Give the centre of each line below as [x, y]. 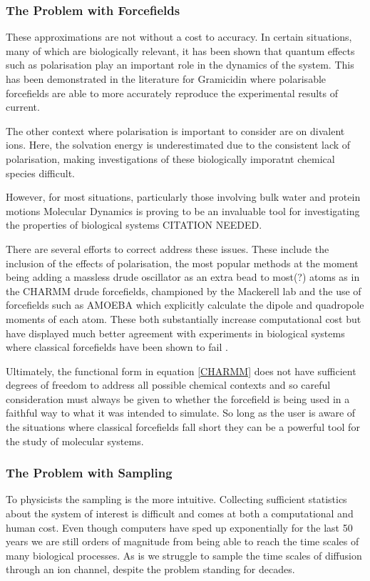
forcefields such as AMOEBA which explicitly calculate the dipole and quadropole [185, 305]
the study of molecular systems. [75, 441]
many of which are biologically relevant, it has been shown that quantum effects [180, 50]
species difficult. [40, 173]
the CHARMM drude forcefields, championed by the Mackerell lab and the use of [184, 290]
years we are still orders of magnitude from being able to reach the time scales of [183, 541]
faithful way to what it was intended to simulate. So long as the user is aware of [181, 413]
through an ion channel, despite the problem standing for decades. [150, 569]
